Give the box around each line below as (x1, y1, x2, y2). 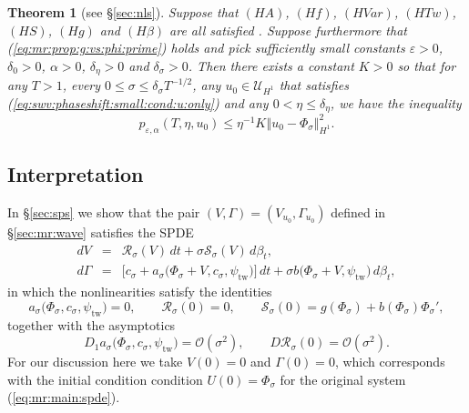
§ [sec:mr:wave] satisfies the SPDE (7, 222, 194, 241)
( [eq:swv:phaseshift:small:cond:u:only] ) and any (7, 93, 269, 112)
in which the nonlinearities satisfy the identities (7, 282, 272, 301)
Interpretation (7, 160, 144, 188)
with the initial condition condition (7, 369, 203, 388)
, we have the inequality (330, 93, 462, 112)
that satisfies (279, 76, 349, 95)
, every (62, 76, 101, 95)
